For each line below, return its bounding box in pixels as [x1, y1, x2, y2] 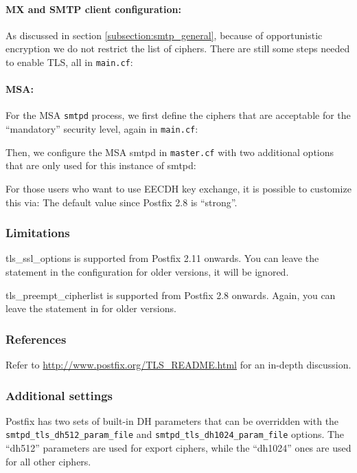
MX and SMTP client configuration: [5, 1, 182, 16]
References [5, 330, 67, 347]
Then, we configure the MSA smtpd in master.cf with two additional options [5, 144, 334, 159]
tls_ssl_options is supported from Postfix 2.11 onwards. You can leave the [5, 251, 319, 265]
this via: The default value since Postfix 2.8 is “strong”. [5, 195, 238, 209]
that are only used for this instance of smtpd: [5, 158, 196, 173]
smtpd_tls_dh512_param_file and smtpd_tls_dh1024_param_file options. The [5, 427, 345, 441]
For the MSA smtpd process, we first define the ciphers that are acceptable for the [5, 108, 351, 122]
